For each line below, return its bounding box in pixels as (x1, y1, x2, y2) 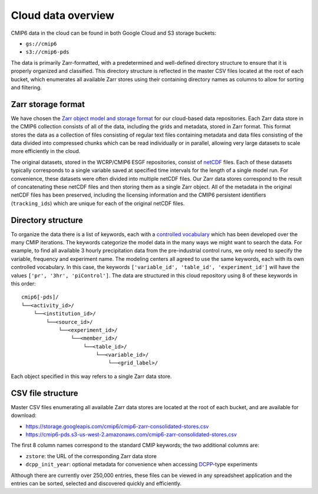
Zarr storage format (11, 99, 85, 109)
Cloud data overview (11, 9, 115, 22)
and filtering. (11, 84, 42, 91)
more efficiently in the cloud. (11, 148, 81, 155)
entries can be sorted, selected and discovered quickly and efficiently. (11, 480, 182, 487)
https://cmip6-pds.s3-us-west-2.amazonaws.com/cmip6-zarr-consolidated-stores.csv (25, 430, 237, 438)
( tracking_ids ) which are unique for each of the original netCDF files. (11, 200, 185, 207)
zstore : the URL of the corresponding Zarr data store (25, 452, 157, 459)
